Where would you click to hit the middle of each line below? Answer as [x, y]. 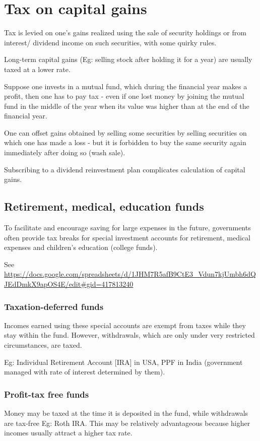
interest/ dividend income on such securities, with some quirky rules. [110, 42]
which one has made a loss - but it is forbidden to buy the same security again [125, 142]
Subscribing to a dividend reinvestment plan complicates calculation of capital [125, 169]
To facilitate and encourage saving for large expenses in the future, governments [127, 228]
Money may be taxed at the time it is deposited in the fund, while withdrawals [126, 413]
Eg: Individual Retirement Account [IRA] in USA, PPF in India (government [123, 362]
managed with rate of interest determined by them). [85, 372]
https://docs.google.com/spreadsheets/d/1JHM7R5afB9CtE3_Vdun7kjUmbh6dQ [130, 274]
